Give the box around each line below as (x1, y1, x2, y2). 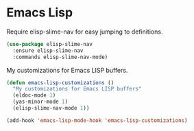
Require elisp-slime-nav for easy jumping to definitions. (6, 27, 163, 36)
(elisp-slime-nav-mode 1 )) (12, 105, 90, 112)
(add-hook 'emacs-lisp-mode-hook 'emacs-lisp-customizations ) (6, 117, 188, 124)
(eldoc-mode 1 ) (12, 92, 56, 99)
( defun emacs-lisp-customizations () (6, 79, 114, 86)
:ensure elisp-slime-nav (12, 47, 84, 54)
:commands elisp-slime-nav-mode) (12, 53, 108, 60)
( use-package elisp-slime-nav (6, 40, 93, 47)
